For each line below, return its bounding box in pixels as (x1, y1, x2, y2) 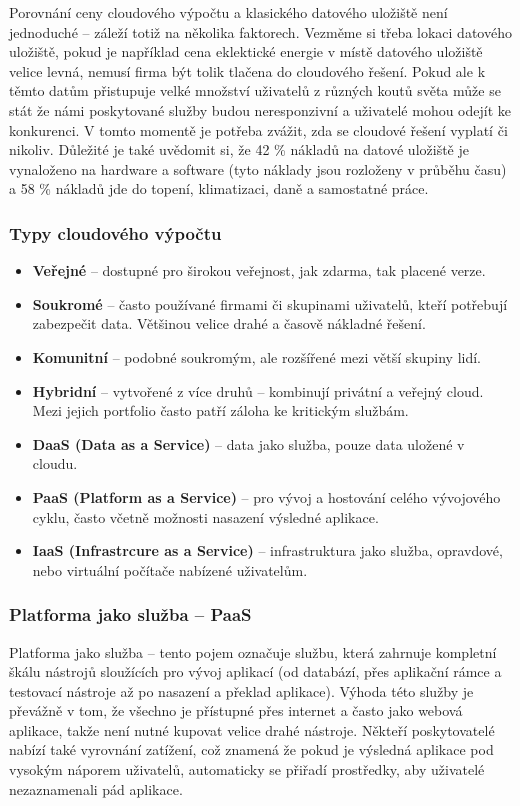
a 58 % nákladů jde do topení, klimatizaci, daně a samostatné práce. (9, 178, 429, 199)
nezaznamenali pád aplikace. (9, 778, 183, 799)
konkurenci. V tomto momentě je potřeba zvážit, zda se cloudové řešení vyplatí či (9, 119, 508, 140)
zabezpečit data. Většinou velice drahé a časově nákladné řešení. (32, 313, 426, 334)
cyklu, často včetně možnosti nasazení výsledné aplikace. (32, 506, 379, 527)
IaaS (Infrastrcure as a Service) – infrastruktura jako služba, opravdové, (32, 540, 503, 561)
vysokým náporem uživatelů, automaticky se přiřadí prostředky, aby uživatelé (9, 759, 485, 780)
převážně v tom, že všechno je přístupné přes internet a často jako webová (9, 700, 463, 721)
